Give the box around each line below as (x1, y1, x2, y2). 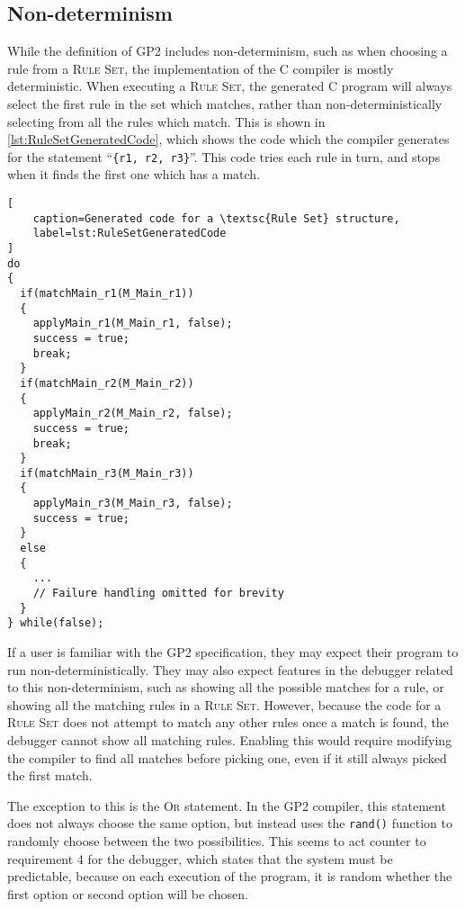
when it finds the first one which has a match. (7, 165, 261, 184)
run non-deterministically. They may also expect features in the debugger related (7, 660, 453, 679)
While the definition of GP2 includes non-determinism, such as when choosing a (7, 41, 448, 60)
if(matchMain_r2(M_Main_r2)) (20, 376, 194, 390)
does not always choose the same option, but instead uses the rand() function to (7, 814, 452, 832)
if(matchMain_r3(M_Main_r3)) (20, 466, 194, 480)
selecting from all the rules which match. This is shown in (7, 112, 326, 130)
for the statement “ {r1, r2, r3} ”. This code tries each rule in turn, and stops (7, 147, 441, 166)
